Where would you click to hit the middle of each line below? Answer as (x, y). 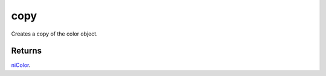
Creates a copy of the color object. (54, 34)
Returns (27, 51)
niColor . (21, 65)
